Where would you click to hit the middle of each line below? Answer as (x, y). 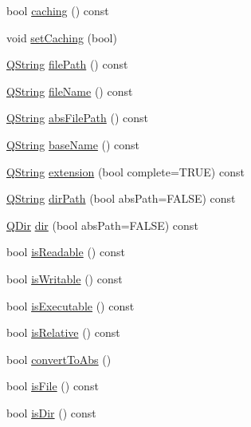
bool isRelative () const (63, 332)
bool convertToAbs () (59, 359)
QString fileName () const (70, 91)
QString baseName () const (73, 144)
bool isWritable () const (65, 278)
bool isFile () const (53, 386)
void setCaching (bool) (62, 37)
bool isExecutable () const (71, 305)
